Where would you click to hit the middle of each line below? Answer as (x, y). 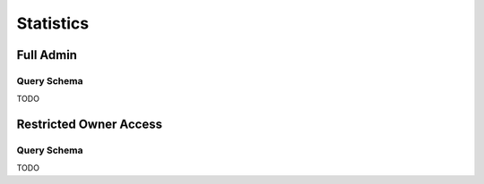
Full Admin (47, 55)
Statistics (53, 23)
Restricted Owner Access (90, 125)
